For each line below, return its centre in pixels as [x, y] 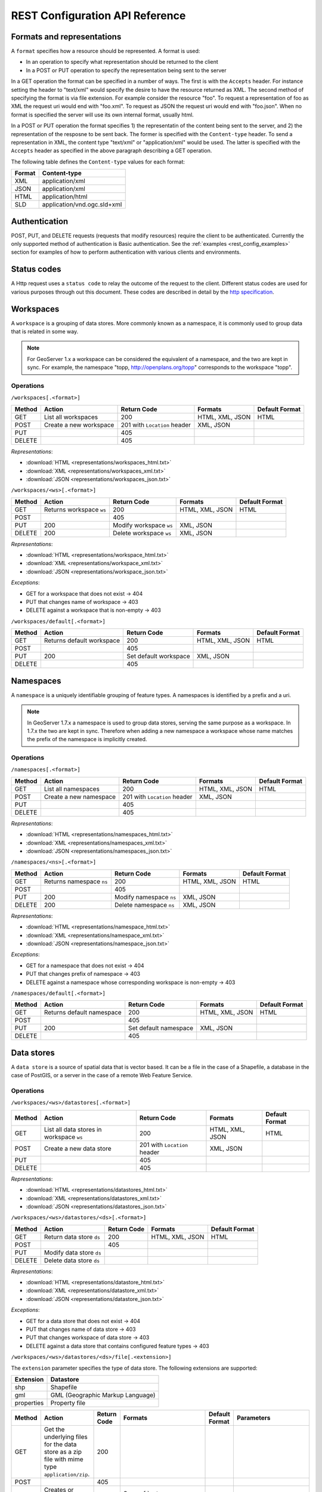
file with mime [64, 1459]
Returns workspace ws [75, 509]
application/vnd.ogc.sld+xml [82, 205]
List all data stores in [73, 1129]
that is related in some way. [45, 332]
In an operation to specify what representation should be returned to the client [122, 62]
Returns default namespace [83, 1013]
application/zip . [67, 1474]
